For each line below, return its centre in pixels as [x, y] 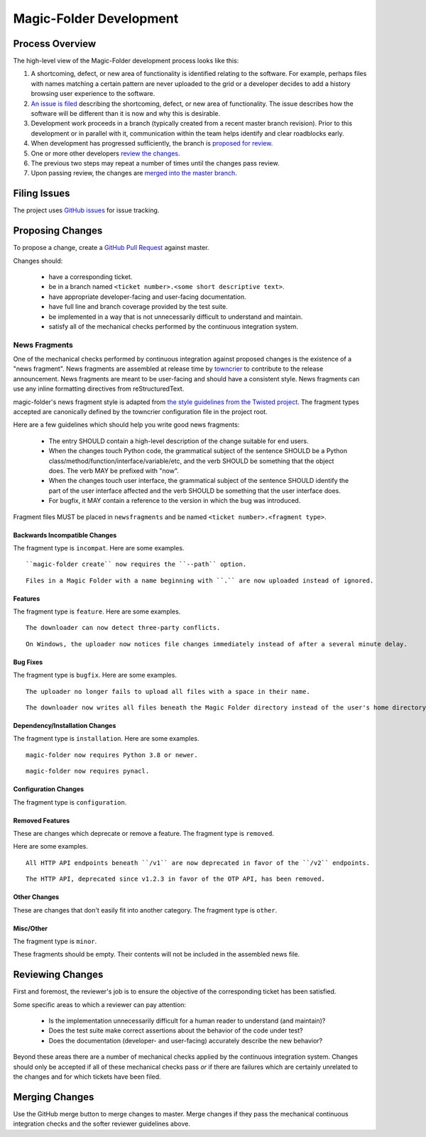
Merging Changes [54, 1097]
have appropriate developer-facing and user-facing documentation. [147, 297]
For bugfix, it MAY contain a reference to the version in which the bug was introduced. [175, 501]
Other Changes [36, 897]
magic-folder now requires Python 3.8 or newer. [112, 755]
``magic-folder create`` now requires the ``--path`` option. [136, 564]
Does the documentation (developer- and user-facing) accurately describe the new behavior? [186, 1040]
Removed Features [42, 820]
